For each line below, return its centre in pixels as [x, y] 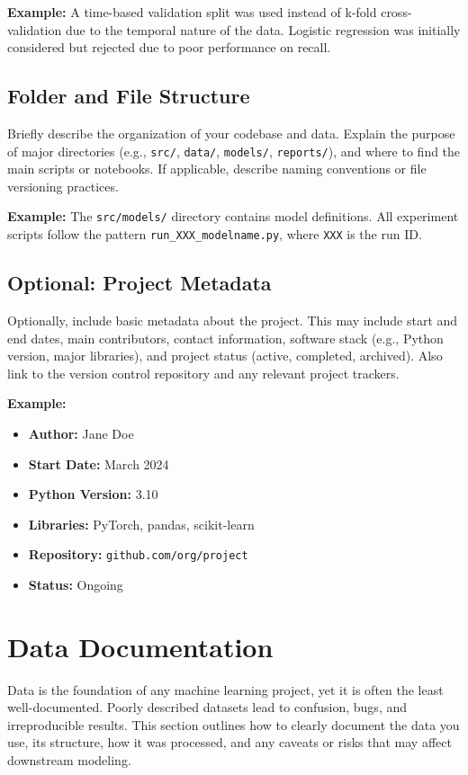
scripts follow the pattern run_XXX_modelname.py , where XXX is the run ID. [215, 234]
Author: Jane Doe [81, 433]
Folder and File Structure [129, 96]
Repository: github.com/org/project [138, 554]
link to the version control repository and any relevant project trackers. [203, 373]
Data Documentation [140, 646]
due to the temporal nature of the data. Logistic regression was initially [263, 29]
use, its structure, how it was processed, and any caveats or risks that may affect [229, 742]
